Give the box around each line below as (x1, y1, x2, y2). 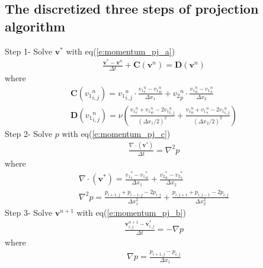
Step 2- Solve (5, 127, 53, 139)
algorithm (5, 17, 66, 35)
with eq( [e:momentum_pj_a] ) (66, 44, 175, 57)
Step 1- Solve (5, 44, 53, 57)
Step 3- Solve (5, 206, 53, 218)
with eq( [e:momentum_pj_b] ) (76, 206, 186, 218)
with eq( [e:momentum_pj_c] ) (62, 127, 171, 139)
